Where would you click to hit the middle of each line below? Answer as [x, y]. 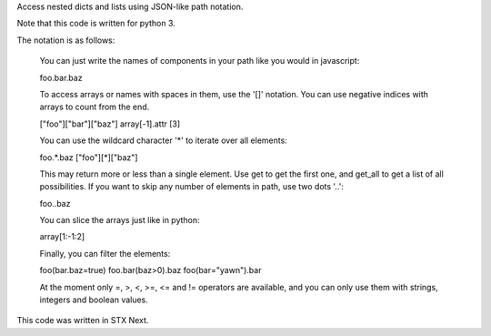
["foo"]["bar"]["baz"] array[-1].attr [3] [110, 124]
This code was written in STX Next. [83, 321]
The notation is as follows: [66, 40]
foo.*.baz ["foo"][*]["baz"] [89, 157]
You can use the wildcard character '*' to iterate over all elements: [164, 140]
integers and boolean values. [94, 300]
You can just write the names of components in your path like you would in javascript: [200, 61]
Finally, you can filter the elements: [105, 253]
